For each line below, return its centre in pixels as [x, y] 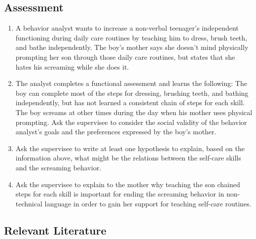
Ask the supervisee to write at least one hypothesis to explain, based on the [130, 148]
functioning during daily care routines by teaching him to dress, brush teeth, [131, 37]
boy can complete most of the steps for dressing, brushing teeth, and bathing [132, 93]
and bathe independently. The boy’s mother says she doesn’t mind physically [132, 47]
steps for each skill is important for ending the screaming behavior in [120, 194]
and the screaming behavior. [58, 167]
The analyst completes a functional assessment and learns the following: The [131, 83]
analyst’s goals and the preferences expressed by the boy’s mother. [116, 132]
